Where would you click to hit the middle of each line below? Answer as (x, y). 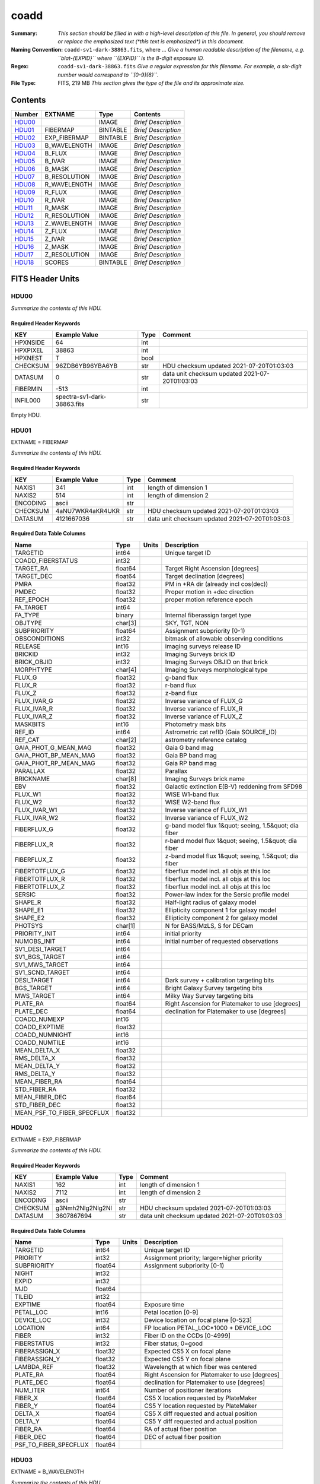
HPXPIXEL (29, 350)
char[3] (126, 623)
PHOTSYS (29, 925)
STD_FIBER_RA (36, 1089)
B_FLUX (56, 153)
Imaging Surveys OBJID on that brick (217, 662)
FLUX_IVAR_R (34, 708)
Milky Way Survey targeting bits (209, 995)
